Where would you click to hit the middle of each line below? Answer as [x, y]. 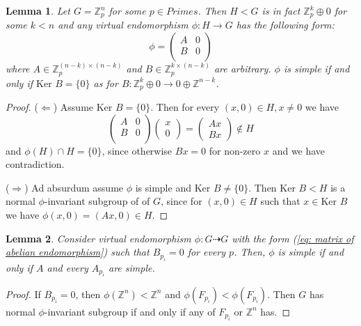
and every [67, 267]
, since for [182, 201]
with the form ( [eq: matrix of [293, 238]
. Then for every [185, 106]
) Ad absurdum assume [74, 187]
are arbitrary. [242, 69]
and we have [299, 150]
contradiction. [35, 164]
